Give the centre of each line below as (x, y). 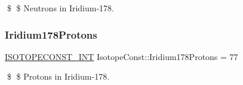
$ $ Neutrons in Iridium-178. (61, 8)
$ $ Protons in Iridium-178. (58, 76)
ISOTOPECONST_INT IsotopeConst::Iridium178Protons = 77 (121, 56)
